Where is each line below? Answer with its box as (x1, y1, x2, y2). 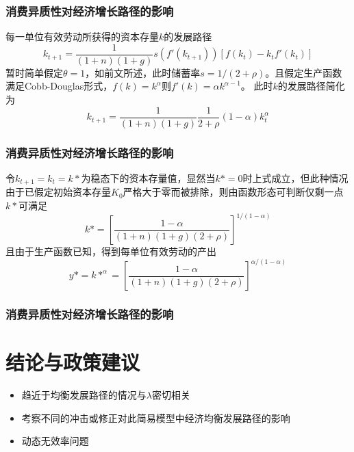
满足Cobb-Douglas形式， (5, 79, 113, 93)
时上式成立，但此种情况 (242, 170, 349, 185)
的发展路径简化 (277, 79, 345, 93)
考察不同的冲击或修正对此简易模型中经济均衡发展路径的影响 (21, 410, 290, 425)
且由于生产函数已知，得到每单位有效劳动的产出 (5, 244, 216, 258)
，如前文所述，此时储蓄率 (85, 65, 201, 79)
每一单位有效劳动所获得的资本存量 (5, 29, 159, 44)
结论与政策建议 (5, 348, 140, 376)
